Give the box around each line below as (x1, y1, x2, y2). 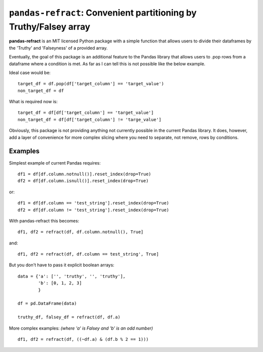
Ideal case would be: (9, 70, 51, 75)
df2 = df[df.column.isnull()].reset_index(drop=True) (18, 178, 149, 184)
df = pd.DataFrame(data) (18, 301, 77, 306)
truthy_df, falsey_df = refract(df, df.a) (18, 315, 121, 320)
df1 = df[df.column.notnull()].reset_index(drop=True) (18, 171, 151, 177)
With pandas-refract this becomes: (9, 218, 79, 223)
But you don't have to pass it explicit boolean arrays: (9, 262, 114, 268)
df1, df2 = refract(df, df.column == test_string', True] (18, 251, 159, 257)
